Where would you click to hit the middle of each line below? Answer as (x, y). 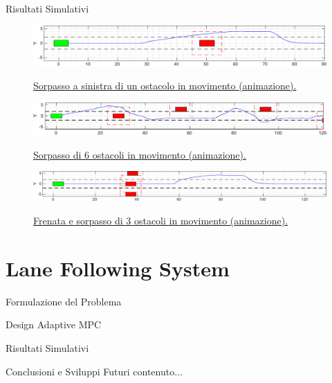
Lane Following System (118, 268)
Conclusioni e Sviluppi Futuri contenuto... (94, 371)
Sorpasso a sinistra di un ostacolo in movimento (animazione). (165, 85)
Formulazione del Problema (64, 301)
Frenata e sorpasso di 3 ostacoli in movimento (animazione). (161, 221)
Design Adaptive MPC (54, 324)
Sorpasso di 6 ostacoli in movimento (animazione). (140, 154)
